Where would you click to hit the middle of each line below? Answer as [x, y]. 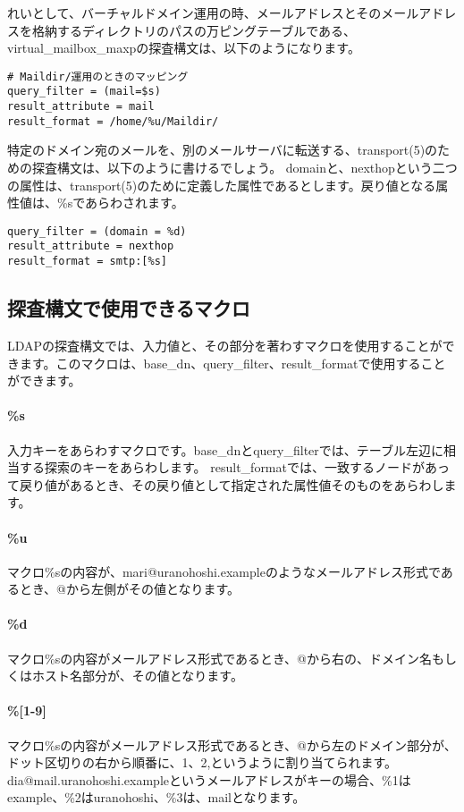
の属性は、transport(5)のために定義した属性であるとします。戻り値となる [222, 185]
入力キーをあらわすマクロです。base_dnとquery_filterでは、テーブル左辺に [225, 449]
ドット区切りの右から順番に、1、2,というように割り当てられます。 [202, 762]
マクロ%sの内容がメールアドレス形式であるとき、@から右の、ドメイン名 [219, 658]
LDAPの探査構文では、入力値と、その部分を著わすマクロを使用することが [225, 345]
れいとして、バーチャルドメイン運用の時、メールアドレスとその [194, 13]
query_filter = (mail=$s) [84, 92]
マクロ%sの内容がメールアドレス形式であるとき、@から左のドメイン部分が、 [232, 744]
